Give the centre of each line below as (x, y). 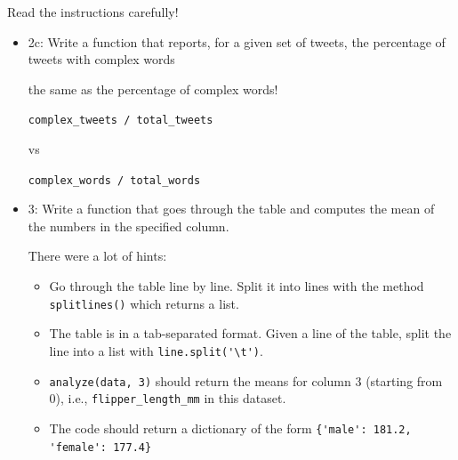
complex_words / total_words (114, 180)
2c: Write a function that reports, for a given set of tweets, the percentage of (237, 41)
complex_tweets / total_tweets (121, 121)
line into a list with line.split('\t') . (156, 350)
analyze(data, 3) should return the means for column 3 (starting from (246, 380)
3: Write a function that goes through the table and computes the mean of (231, 209)
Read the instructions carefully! (93, 12)
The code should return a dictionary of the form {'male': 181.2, (230, 428)
